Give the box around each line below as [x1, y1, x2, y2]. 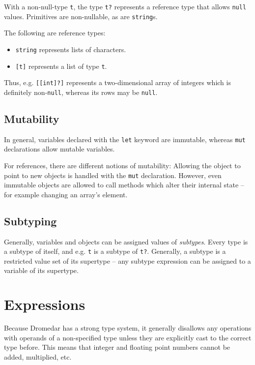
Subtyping [4, 213, 57, 228]
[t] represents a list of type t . [15, 61, 107, 71]
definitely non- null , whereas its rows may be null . [4, 87, 158, 97]
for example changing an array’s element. [4, 189, 128, 199]
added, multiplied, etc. [4, 351, 72, 362]
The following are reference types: [4, 28, 106, 38]
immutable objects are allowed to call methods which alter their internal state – [4, 180, 244, 190]
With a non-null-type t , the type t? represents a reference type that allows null [4, 1, 247, 11]
